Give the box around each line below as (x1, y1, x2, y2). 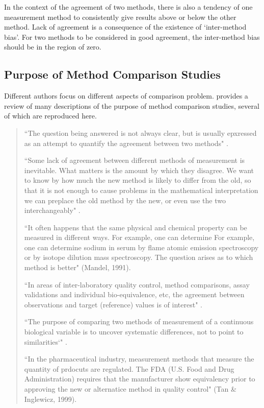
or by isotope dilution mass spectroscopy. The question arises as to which (24, 252, 253, 262)
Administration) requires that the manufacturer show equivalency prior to (24, 373, 255, 384)
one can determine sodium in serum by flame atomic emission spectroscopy (24, 242, 259, 252)
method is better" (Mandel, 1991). (24, 262, 131, 273)
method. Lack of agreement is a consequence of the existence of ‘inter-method (4, 21, 247, 32)
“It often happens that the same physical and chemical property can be (24, 222, 247, 232)
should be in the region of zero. (4, 41, 101, 52)
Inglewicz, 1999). (24, 393, 77, 404)
